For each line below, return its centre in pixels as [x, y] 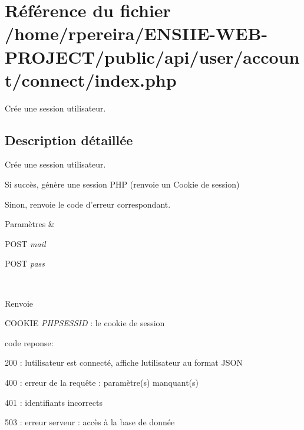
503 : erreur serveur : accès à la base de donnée [90, 422]
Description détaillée [69, 139]
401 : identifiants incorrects [54, 402]
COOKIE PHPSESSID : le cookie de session [85, 323]
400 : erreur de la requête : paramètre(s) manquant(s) [102, 383]
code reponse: [29, 342]
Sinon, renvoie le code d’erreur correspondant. [88, 204]
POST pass [25, 263]
